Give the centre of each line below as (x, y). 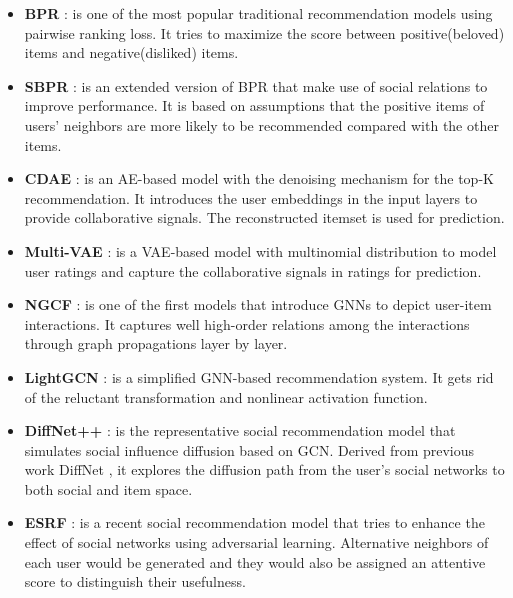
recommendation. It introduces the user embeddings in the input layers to (251, 197)
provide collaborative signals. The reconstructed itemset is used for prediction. (264, 217)
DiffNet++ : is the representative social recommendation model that (240, 430)
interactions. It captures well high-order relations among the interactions (247, 323)
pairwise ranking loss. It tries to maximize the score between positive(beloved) (264, 32)
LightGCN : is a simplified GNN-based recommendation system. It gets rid (259, 376)
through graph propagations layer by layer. (156, 343)
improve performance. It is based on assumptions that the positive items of (254, 105)
